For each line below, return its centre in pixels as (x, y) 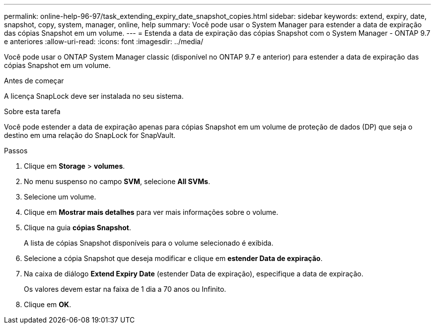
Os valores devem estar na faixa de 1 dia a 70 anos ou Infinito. (125, 289)
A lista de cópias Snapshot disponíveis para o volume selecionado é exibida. (149, 243)
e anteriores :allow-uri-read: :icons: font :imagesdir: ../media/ (104, 41)
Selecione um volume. (60, 197)
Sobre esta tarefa (32, 111)
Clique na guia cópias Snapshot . (77, 228)
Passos (16, 151)
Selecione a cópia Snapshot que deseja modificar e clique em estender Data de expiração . (173, 258)
